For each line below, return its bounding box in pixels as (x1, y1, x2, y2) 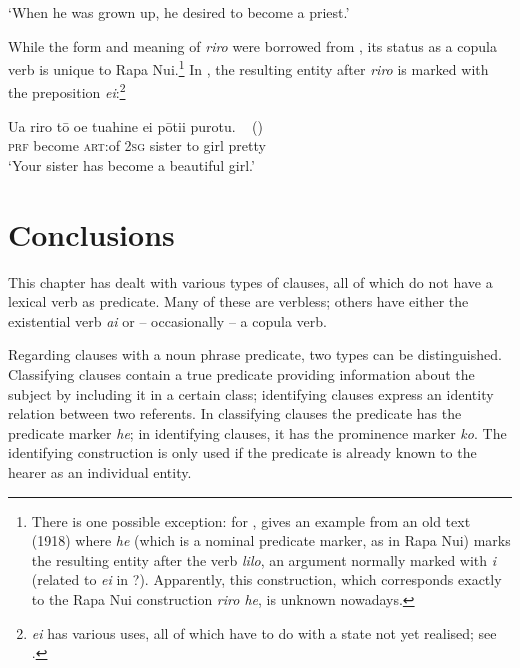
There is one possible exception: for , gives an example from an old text (31, 510, 471, 531)
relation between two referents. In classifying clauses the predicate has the (8, 403, 462, 424)
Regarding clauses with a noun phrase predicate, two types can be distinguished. (8, 344, 502, 365)
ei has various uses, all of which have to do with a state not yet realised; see (31, 622, 497, 643)
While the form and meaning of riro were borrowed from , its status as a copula (8, 35, 497, 56)
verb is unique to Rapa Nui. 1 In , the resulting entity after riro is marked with (8, 56, 489, 79)
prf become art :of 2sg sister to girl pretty (8, 135, 266, 156)
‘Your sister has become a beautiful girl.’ (8, 154, 255, 175)
